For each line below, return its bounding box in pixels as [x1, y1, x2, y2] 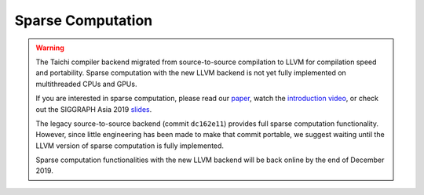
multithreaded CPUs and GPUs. [35, 79, 137, 88]
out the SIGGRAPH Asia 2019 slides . [35, 104, 152, 114]
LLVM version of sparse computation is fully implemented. [35, 141, 224, 150]
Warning [35, 43, 64, 52]
